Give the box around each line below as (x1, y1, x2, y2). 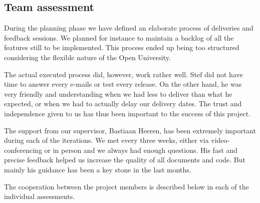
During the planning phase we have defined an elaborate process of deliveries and (4, 23, 253, 33)
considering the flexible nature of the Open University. (4, 52, 171, 62)
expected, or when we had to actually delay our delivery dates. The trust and (4, 98, 242, 109)
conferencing (4, 144, 42, 155)
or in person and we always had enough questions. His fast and (44, 144, 238, 155)
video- (211, 135, 230, 145)
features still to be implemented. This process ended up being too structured (4, 42, 239, 53)
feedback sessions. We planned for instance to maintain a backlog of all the (4, 32, 234, 43)
